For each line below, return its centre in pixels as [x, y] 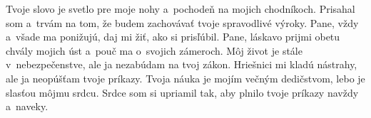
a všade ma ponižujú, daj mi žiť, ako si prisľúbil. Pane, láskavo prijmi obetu [173, 37]
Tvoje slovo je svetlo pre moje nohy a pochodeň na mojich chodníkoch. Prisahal [181, 9]
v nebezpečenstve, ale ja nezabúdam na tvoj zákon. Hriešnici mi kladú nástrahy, [182, 64]
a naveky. [27, 106]
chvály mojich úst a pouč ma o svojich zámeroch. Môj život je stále [154, 50]
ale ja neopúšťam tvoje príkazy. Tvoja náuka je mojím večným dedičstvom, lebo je [185, 78]
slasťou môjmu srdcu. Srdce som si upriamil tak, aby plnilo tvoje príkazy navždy [182, 92]
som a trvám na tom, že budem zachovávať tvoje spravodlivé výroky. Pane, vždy [182, 22]
